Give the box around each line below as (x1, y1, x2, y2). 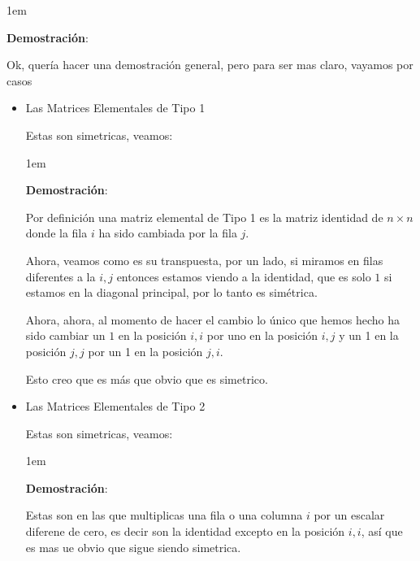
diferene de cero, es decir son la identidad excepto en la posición (25, 523, 345, 540)
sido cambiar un (25, 327, 106, 344)
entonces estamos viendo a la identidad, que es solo (116, 267, 371, 285)
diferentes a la (25, 267, 96, 285)
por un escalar (314, 507, 385, 524)
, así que (361, 523, 403, 540)
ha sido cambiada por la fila (98, 224, 237, 241)
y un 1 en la (339, 327, 399, 344)
